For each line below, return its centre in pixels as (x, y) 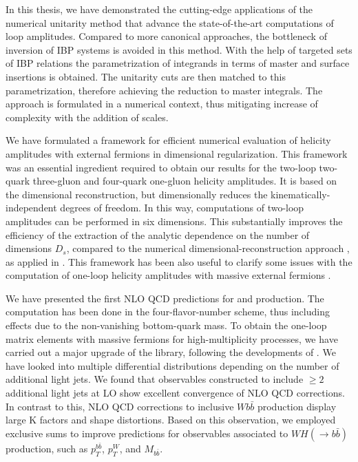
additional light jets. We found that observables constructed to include (155, 379)
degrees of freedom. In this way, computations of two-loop (182, 208)
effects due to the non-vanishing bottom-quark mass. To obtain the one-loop (166, 325)
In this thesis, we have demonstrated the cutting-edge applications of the (159, 9)
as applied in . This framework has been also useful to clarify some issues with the (179, 261)
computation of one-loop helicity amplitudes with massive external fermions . (168, 275)
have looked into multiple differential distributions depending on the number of (172, 365)
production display (297, 406)
